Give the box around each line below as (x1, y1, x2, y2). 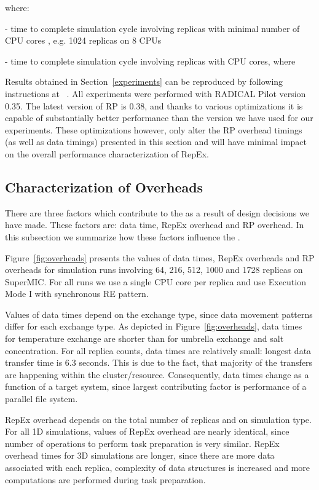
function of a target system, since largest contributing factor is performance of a (5, 380, 307, 393)
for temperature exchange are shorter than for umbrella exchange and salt (5, 332, 284, 345)
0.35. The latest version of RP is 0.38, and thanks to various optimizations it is (5, 99, 303, 112)
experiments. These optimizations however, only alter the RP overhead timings (5, 123, 302, 136)
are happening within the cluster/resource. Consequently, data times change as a (5, 368, 309, 381)
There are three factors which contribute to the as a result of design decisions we (5, 206, 309, 219)
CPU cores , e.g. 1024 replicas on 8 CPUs (5, 34, 162, 47)
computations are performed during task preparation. (5, 473, 206, 486)
